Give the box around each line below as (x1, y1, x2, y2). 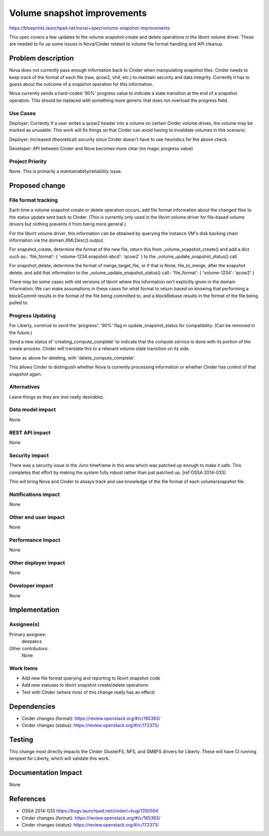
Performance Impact (9, 536, 61, 543)
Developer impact (9, 582, 53, 589)
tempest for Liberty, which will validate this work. (9, 756, 110, 762)
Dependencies (9, 702, 56, 711)
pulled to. (9, 300, 29, 306)
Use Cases (9, 110, 36, 117)
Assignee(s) (9, 621, 40, 628)
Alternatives (9, 384, 40, 391)
